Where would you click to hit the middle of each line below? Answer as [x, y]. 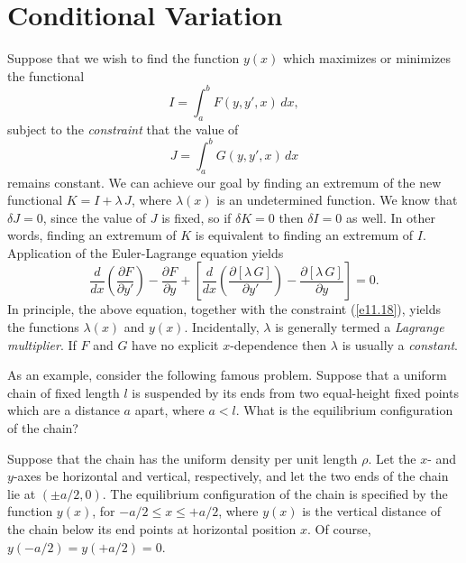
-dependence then [279, 344]
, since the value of [95, 217]
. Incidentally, [222, 327]
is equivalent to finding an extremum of [304, 235]
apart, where [169, 410]
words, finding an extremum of [92, 235]
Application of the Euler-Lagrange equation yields [146, 252]
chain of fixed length [64, 392]
